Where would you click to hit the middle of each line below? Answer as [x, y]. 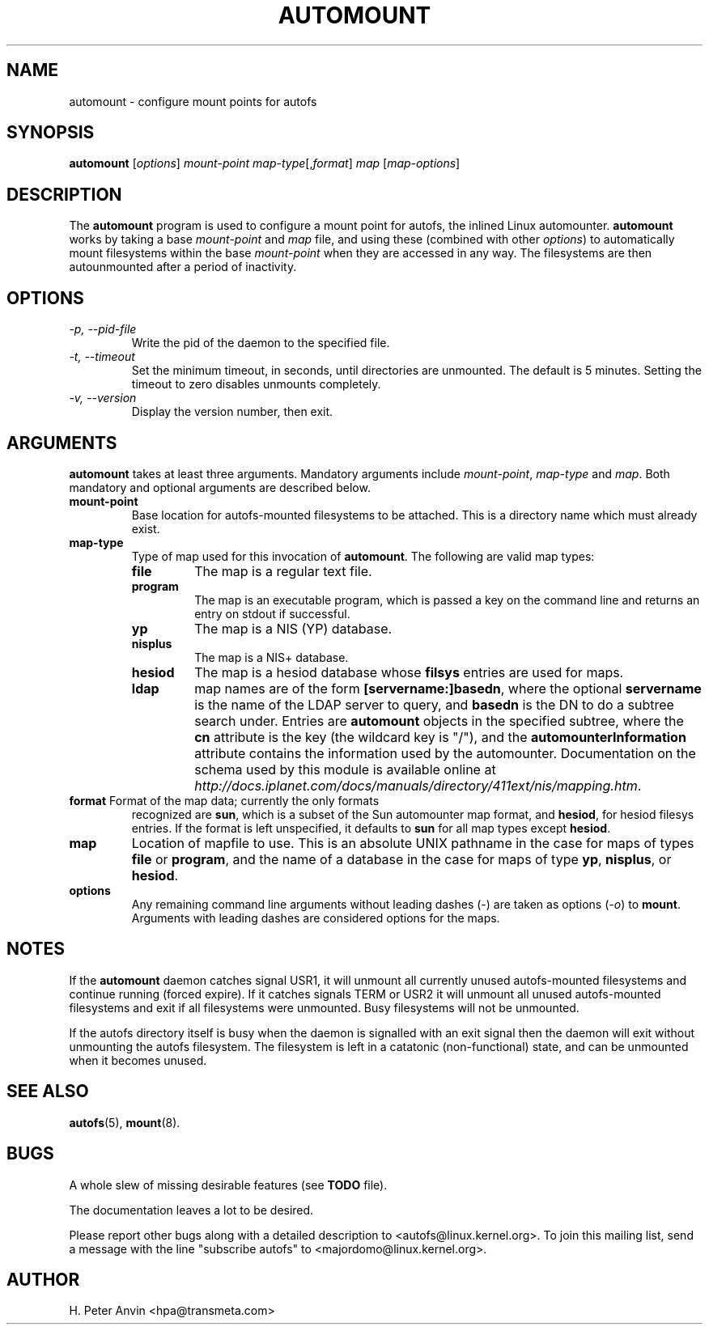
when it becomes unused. [138, 1060]
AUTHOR [43, 1279]
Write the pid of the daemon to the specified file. [261, 343]
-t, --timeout [102, 357]
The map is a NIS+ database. [272, 657]
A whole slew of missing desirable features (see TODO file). [228, 1185]
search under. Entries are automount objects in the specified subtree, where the [439, 721]
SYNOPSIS [51, 133]
